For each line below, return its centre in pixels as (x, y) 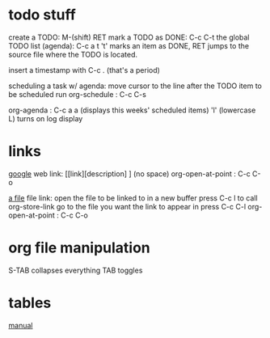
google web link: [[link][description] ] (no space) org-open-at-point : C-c (129, 173)
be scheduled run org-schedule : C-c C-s (78, 94)
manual (21, 325)
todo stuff (42, 15)
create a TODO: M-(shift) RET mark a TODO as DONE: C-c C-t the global (129, 37)
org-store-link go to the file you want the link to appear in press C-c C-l (127, 206)
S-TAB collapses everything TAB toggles (76, 270)
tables (30, 303)
